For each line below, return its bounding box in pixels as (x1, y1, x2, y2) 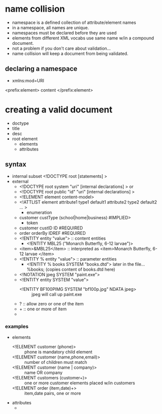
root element (12, 135, 38, 142)
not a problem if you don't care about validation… (12, 45, 111, 51)
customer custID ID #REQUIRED (19, 225, 83, 231)
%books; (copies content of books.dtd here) (26, 266, 115, 272)
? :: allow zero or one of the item (19, 301, 84, 306)
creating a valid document (5, 104, 113, 115)
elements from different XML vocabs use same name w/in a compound (12, 35, 154, 41)
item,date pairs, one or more (24, 390, 81, 396)
